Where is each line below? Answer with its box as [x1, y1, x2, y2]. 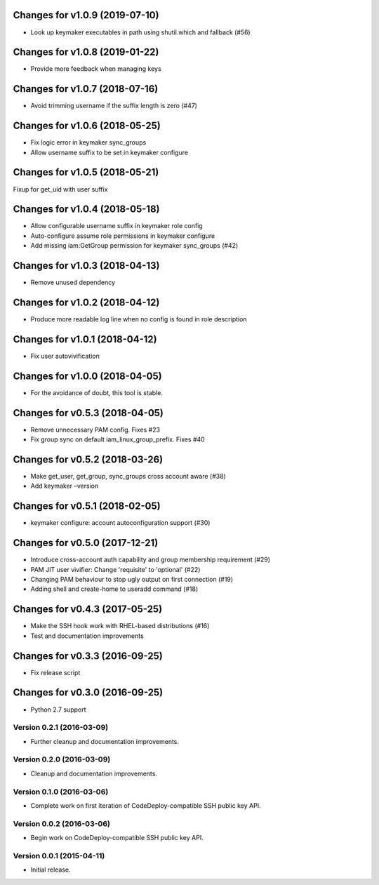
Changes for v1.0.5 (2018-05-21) [13, 166, 159, 178]
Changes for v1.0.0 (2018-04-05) [13, 370, 162, 382]
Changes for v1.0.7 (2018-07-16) [13, 83, 159, 95]
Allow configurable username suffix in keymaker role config [30, 222, 203, 230]
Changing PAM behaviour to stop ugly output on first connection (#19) [30, 575, 234, 584]
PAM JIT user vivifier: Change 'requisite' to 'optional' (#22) [30, 565, 201, 573]
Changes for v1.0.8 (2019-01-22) [13, 46, 159, 58]
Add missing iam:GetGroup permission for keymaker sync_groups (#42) [30, 241, 239, 250]
